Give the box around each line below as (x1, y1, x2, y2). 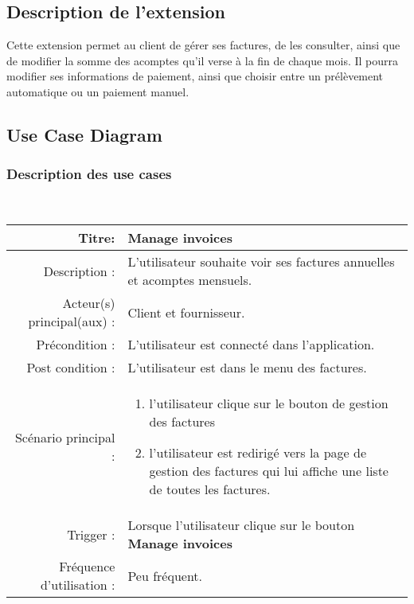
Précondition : (36, 335, 115, 354)
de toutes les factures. (149, 480, 271, 499)
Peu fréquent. (127, 566, 203, 585)
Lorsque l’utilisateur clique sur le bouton (127, 516, 355, 535)
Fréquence (59, 557, 115, 576)
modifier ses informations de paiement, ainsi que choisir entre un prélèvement (6, 68, 384, 84)
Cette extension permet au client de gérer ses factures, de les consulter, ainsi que (6, 37, 400, 53)
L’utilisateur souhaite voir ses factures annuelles (127, 252, 395, 271)
